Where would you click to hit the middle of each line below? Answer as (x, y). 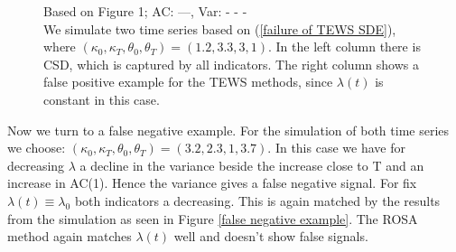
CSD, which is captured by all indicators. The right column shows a (231, 64)
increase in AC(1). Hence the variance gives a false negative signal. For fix (212, 183)
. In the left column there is (344, 47)
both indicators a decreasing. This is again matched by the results (257, 200)
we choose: (37, 148)
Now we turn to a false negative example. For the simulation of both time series (228, 130)
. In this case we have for (336, 148)
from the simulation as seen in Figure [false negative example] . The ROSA (213, 218)
